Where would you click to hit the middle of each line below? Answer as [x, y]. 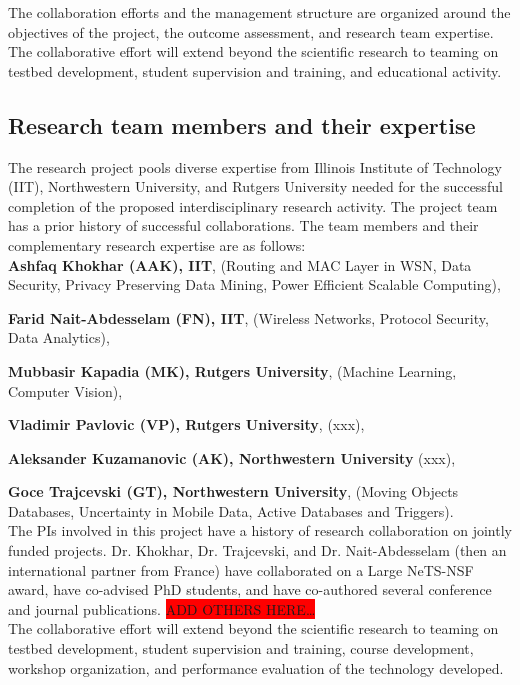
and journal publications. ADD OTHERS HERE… [162, 608]
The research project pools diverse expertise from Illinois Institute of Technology [255, 166]
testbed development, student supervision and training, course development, [241, 648]
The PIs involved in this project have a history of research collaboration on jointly [260, 530]
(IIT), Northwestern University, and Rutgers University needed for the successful [255, 186]
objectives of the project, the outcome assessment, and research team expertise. [251, 31]
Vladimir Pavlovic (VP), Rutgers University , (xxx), [186, 424]
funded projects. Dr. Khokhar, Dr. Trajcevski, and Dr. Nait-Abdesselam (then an [257, 550]
